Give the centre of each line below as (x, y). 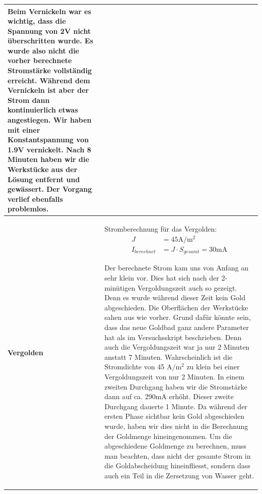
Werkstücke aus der (43, 169)
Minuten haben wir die (48, 159)
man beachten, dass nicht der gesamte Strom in (178, 455)
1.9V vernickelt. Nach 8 (49, 149)
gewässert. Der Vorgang (50, 189)
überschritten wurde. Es (50, 41)
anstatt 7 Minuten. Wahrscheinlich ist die (169, 356)
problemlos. (28, 209)
